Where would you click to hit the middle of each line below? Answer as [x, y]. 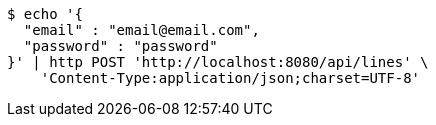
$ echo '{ [45, 14]
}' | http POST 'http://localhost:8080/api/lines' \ [218, 62]
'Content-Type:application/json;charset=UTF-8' [230, 78]
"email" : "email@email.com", [141, 30]
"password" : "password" [120, 46]
